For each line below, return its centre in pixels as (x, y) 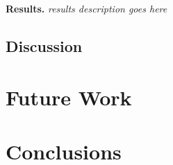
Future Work (69, 97)
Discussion (44, 45)
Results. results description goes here (86, 8)
